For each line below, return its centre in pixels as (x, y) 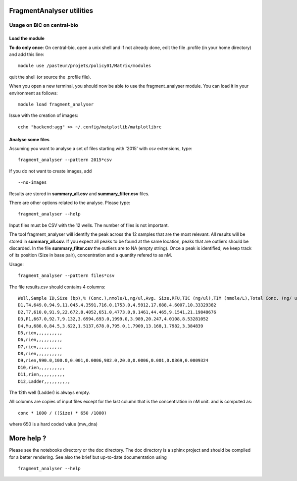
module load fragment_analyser (56, 104)
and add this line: (27, 54)
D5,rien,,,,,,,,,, (40, 333)
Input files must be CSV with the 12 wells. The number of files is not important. (89, 225)
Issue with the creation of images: (44, 115)
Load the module (27, 38)
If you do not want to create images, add (50, 171)
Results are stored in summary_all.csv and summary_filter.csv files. (79, 194)
